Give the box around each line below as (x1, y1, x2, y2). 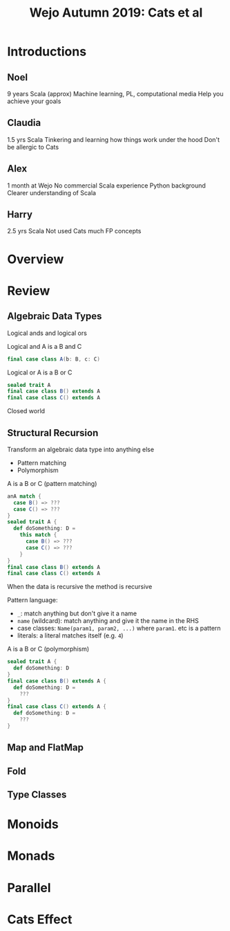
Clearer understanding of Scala (7, 188, 97, 197)
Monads (7, 848, 55, 864)
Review (7, 282, 50, 298)
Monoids (7, 817, 59, 832)
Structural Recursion (7, 427, 99, 439)
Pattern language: (7, 596, 58, 604)
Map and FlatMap (7, 742, 84, 754)
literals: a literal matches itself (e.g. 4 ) (17, 631, 124, 640)
